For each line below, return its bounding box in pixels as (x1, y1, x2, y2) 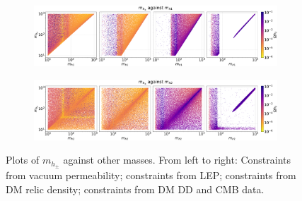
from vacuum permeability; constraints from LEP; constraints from (6, 168, 296, 183)
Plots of (6, 152, 40, 167)
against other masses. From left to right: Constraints (63, 152, 291, 167)
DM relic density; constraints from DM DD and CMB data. (6, 181, 265, 196)
